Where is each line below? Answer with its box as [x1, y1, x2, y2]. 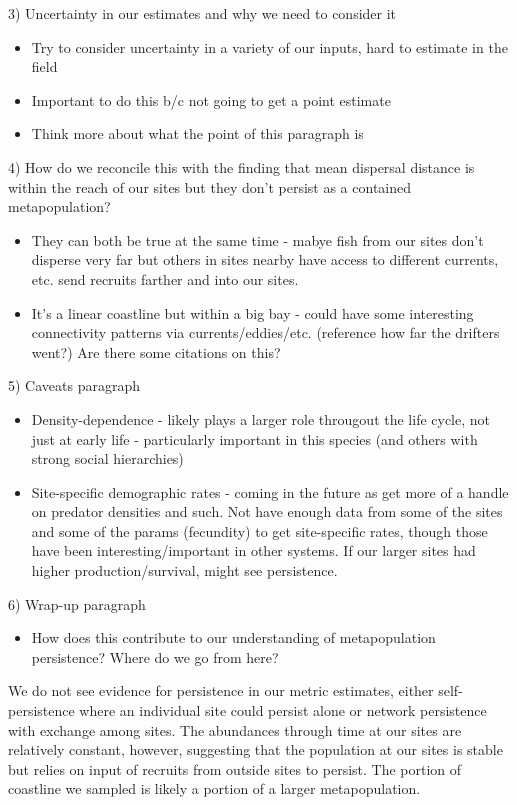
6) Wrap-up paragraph [8, 593, 146, 614]
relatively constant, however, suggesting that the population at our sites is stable [8, 739, 503, 760]
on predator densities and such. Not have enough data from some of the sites [31, 501, 503, 522]
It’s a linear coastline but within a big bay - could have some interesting [31, 302, 474, 323]
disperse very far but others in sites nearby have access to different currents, [31, 249, 499, 270]
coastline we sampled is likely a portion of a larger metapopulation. [8, 778, 421, 799]
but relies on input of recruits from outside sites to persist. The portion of [8, 758, 462, 779]
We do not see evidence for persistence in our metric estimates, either [8, 680, 434, 701]
